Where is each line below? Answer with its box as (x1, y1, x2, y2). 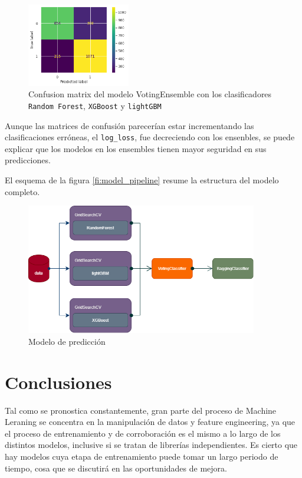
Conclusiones (5, 370, 112, 394)
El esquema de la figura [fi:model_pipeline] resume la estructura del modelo (5, 174, 279, 186)
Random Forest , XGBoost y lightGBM (28, 99, 162, 111)
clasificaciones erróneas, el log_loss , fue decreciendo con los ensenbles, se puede (5, 131, 295, 143)
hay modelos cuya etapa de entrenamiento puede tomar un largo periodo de (5, 450, 278, 462)
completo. (5, 185, 40, 197)
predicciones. (5, 154, 51, 166)
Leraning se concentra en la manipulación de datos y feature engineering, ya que (5, 416, 296, 428)
